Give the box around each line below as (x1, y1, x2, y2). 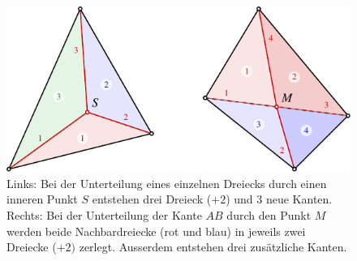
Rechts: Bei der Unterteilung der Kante (6, 206, 202, 223)
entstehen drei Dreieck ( (92, 190, 212, 208)
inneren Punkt (6, 190, 78, 208)
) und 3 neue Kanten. (226, 190, 333, 208)
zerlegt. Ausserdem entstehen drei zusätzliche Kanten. (79, 238, 347, 255)
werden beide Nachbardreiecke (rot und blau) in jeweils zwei (6, 222, 306, 239)
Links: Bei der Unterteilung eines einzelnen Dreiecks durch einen (6, 174, 327, 191)
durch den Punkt (226, 206, 312, 223)
